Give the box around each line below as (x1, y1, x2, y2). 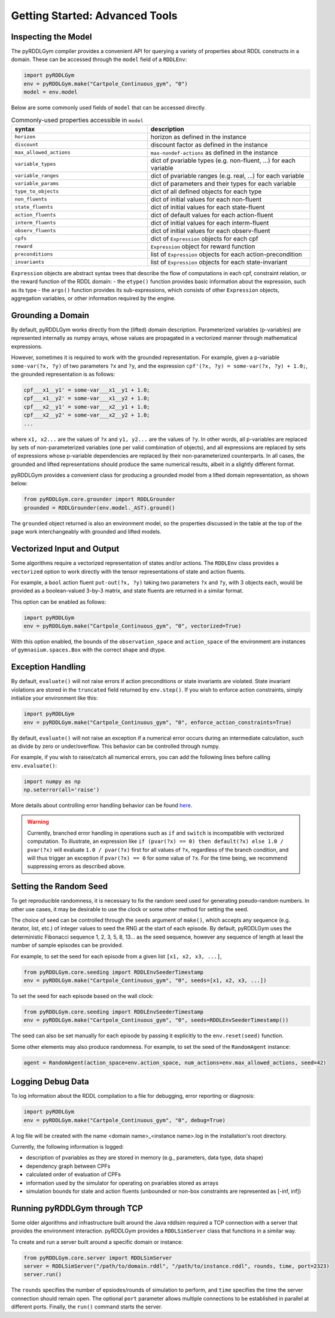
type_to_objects (14, 188, 59, 194)
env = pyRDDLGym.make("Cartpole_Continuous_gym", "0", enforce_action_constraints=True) (23, 719, 293, 726)
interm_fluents (14, 220, 56, 226)
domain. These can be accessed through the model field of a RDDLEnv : (11, 56, 187, 63)
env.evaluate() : (11, 762, 57, 769)
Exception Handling (11, 662, 86, 672)
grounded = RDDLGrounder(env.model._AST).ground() (23, 504, 176, 511)
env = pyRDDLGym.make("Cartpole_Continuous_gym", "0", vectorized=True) (23, 623, 242, 629)
